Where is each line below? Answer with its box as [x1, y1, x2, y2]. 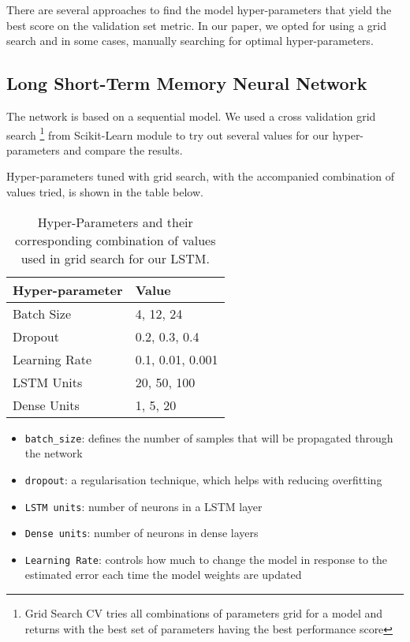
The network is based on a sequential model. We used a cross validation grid [6, 107, 376, 124]
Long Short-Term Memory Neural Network [6, 71, 367, 95]
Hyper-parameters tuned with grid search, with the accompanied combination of [6, 168, 394, 185]
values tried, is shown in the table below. [6, 184, 203, 200]
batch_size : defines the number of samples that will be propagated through [24, 429, 393, 446]
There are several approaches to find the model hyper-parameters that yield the [6, 2, 392, 17]
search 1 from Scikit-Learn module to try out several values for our [6, 124, 330, 143]
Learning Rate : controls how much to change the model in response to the [24, 551, 388, 567]
